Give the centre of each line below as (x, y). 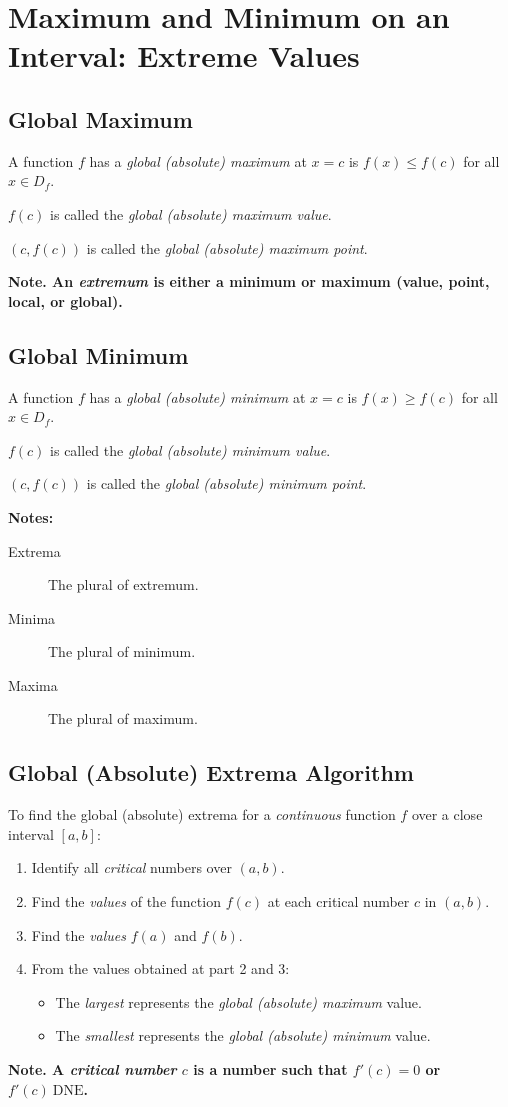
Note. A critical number (92, 1069)
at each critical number (338, 901)
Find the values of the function (126, 901)
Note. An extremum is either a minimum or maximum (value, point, (249, 281)
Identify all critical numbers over (131, 867)
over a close (447, 814)
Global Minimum (98, 354)
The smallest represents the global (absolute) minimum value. (243, 1035)
